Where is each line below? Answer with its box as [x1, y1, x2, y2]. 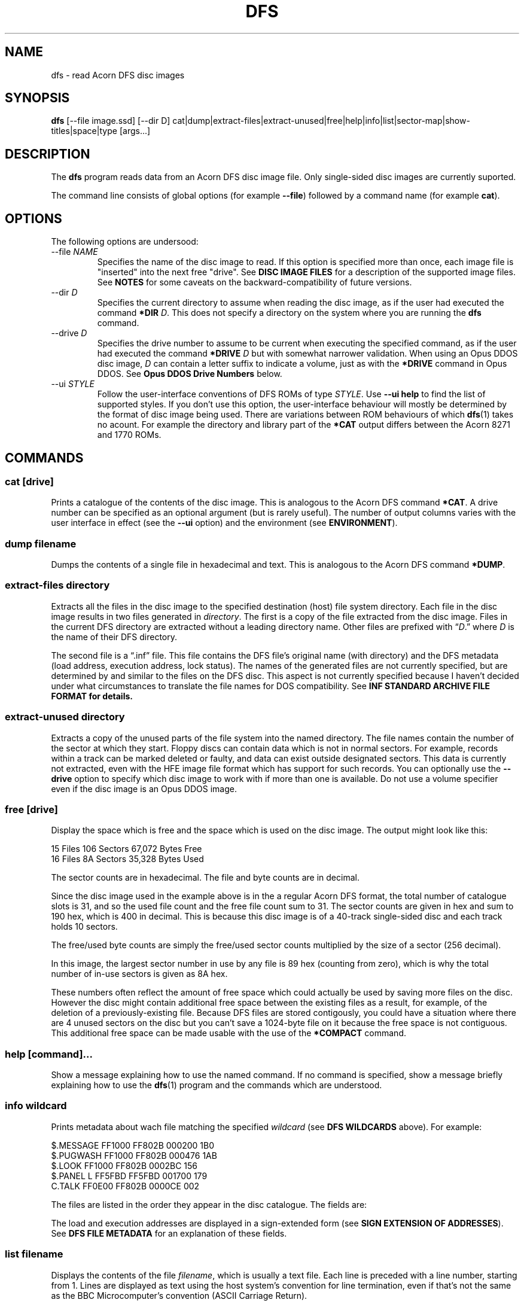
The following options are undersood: [51, 236, 199, 247]
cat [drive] [5, 475, 54, 488]
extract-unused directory [5, 711, 125, 723]
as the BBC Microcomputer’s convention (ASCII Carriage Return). [51, 1290, 307, 1301]
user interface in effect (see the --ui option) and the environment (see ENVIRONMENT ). [51, 517, 398, 528]
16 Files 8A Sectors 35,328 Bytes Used [51, 854, 204, 864]
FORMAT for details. [51, 690, 133, 701]
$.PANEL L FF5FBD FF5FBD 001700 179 [51, 1170, 208, 1181]
